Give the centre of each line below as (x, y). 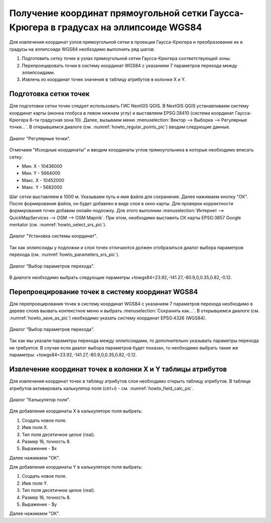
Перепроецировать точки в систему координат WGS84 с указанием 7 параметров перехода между (130, 65)
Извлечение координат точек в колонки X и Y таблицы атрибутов (118, 369)
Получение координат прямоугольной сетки (108, 13)
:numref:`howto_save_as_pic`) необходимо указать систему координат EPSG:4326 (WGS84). (108, 318)
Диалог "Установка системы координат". (53, 236)
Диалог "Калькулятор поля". (40, 399)
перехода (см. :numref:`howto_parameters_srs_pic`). (64, 254)
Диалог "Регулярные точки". (40, 138)
